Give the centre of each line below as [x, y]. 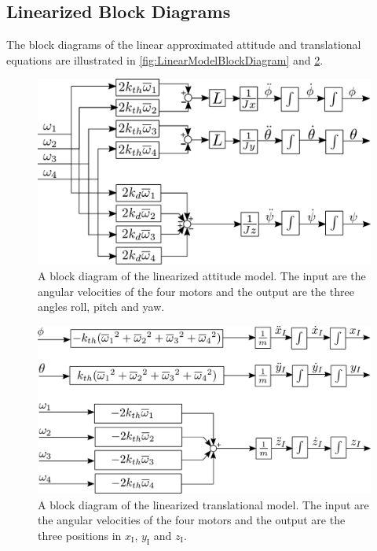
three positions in [80, 535]
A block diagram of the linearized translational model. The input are [203, 504]
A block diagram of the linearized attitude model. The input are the [202, 275]
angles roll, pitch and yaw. [101, 307]
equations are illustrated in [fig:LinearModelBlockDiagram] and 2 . [165, 59]
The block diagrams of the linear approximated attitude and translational [184, 44]
